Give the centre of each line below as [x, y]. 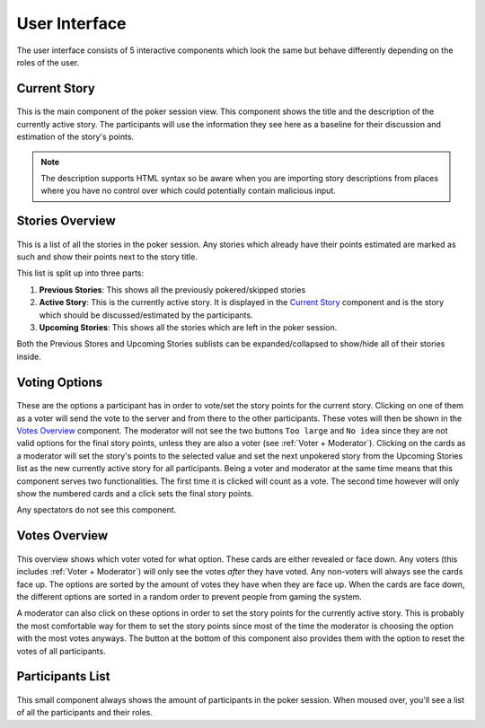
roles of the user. [48, 62]
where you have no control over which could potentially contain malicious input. [188, 191]
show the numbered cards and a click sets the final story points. [135, 493]
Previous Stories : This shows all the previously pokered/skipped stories [172, 289]
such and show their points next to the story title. [107, 257]
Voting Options [60, 382]
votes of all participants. [62, 651]
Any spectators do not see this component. [97, 510]
